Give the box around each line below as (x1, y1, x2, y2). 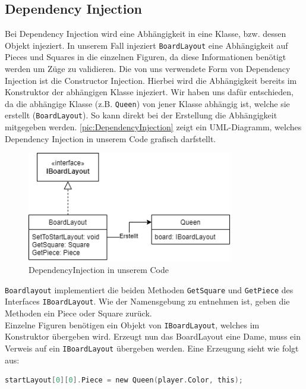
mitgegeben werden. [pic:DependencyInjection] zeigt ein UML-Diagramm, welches (5, 121, 302, 133)
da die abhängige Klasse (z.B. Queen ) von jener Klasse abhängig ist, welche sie (5, 97, 290, 109)
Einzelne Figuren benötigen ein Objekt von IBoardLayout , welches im (5, 318, 260, 331)
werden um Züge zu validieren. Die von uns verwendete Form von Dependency (5, 62, 291, 75)
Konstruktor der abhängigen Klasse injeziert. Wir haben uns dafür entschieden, (5, 86, 294, 98)
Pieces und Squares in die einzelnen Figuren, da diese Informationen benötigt (5, 51, 286, 63)
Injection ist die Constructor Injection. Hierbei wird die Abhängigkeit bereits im (5, 74, 297, 86)
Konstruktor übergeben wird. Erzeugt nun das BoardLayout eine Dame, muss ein (5, 330, 301, 343)
